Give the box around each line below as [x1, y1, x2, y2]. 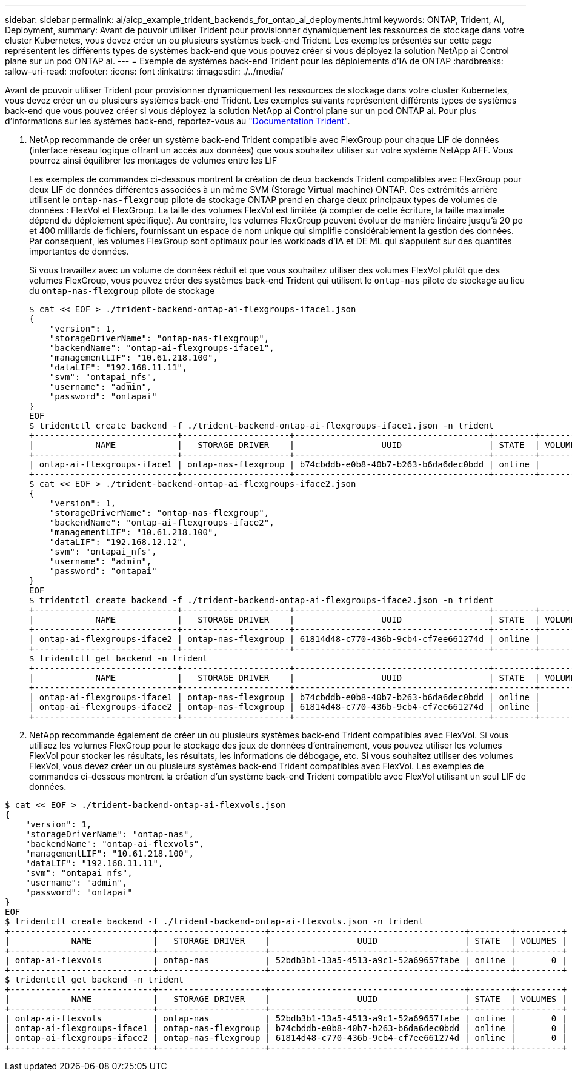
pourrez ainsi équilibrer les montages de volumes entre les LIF [29, 155, 278, 165]
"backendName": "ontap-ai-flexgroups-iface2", [49, 518, 274, 527]
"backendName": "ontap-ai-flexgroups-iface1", [49, 343, 274, 353]
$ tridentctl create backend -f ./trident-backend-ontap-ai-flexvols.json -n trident [5, 917, 424, 926]
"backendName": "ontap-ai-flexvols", [25, 839, 204, 849]
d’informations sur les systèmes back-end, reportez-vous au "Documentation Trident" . [5, 116, 350, 126]
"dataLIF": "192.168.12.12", [49, 537, 188, 547]
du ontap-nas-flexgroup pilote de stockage [29, 286, 215, 296]
